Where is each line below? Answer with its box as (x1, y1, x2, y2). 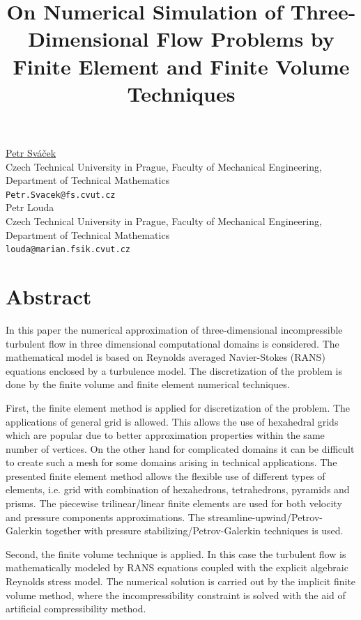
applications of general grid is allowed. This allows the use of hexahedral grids (6, 414, 339, 428)
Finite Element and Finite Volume (13, 52, 350, 80)
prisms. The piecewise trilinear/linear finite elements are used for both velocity (6, 496, 342, 511)
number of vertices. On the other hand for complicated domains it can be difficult (6, 441, 355, 456)
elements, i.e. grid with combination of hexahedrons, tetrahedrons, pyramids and (6, 482, 350, 497)
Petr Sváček (6, 145, 56, 160)
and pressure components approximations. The (6, 509, 205, 524)
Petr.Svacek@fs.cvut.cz (6, 189, 116, 200)
